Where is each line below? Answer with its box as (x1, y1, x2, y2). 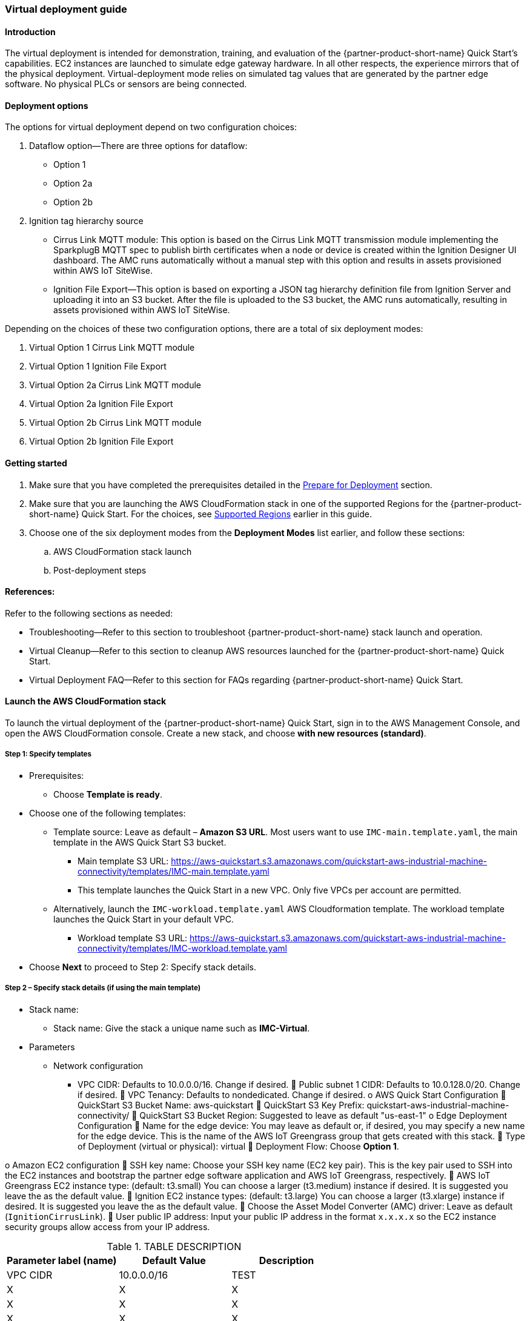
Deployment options (5, 100, 88, 111)
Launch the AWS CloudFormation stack (5, 696, 167, 707)
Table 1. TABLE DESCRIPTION (107, 1240, 242, 1253)
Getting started (5, 458, 67, 469)
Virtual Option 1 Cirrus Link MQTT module (29, 342, 195, 353)
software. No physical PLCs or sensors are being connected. (5, 79, 247, 90)
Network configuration (53, 1060, 144, 1071)
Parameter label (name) (7, 1254, 117, 1266)
